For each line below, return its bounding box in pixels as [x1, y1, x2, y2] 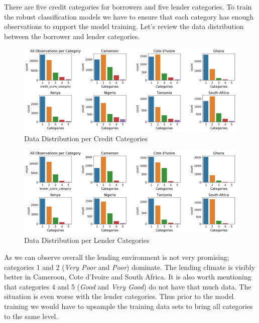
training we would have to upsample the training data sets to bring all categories [4, 300, 253, 311]
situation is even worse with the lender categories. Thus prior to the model [4, 291, 234, 301]
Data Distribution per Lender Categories [24, 235, 150, 245]
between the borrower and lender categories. [4, 31, 140, 41]
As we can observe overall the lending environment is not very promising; [4, 252, 229, 262]
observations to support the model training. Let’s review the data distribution [4, 21, 244, 32]
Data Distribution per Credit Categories [24, 133, 148, 143]
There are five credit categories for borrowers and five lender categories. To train [4, 2, 252, 12]
